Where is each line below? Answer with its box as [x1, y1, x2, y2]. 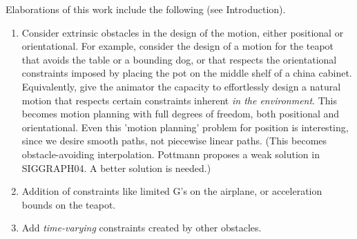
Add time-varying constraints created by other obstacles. [21, 220, 262, 235]
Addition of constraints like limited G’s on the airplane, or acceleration [21, 184, 322, 198]
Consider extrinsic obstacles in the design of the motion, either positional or [21, 25, 344, 39]
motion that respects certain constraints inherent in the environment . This [21, 93, 337, 107]
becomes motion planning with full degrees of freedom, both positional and [21, 106, 340, 121]
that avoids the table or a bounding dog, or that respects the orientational [21, 52, 337, 66]
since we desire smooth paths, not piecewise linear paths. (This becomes [21, 133, 327, 148]
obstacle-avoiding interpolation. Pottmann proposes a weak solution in [21, 146, 320, 161]
